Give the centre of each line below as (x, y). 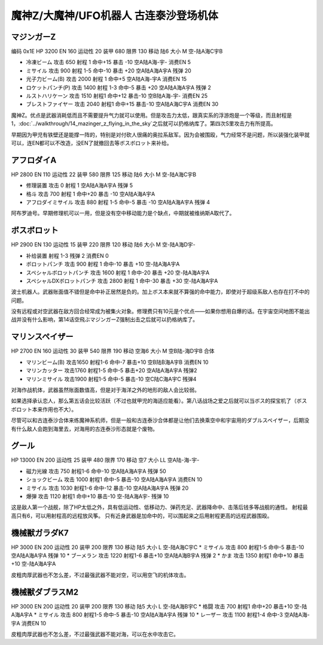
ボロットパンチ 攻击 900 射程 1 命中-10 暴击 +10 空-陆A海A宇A (103, 264)
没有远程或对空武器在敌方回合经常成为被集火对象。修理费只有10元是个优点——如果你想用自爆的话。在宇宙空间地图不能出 (161, 311)
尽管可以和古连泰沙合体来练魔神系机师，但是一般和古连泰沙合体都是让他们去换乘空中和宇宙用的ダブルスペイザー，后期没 (160, 420)
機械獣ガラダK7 (40, 533)
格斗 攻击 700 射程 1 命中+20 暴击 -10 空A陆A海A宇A (91, 194)
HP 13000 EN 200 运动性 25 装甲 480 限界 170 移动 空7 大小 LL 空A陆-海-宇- (105, 460)
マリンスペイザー (42, 337)
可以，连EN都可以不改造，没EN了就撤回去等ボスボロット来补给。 (92, 143)
